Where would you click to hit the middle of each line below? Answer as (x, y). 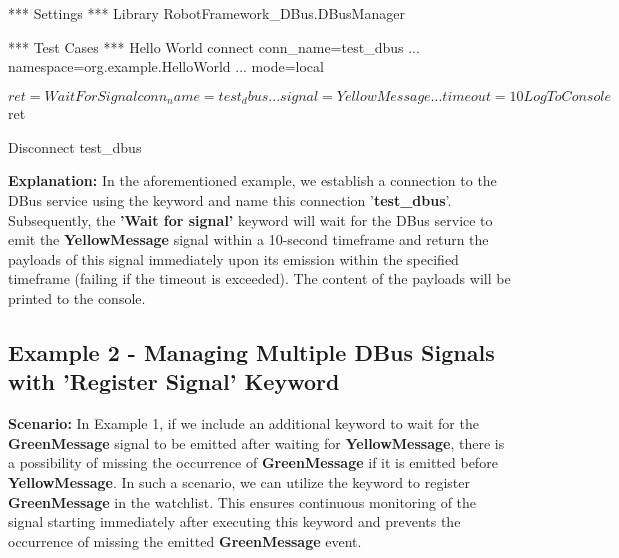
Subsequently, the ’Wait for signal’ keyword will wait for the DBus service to (250, 219)
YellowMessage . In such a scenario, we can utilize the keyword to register (239, 481)
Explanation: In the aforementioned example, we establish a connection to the (252, 180)
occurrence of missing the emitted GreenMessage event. (185, 540)
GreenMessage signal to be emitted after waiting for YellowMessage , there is (256, 442)
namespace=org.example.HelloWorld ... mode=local (166, 66)
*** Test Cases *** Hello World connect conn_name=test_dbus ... (214, 46)
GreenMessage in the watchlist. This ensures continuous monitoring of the (242, 501)
